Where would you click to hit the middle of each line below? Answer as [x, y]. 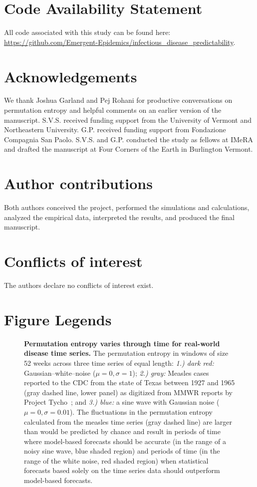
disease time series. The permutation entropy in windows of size [126, 353]
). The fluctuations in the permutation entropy [141, 411]
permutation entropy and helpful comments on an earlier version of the [113, 110]
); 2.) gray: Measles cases [171, 372]
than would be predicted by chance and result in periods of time [122, 431]
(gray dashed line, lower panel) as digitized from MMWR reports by [128, 392]
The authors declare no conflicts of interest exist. [79, 285]
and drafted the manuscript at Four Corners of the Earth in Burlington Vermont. [128, 149]
